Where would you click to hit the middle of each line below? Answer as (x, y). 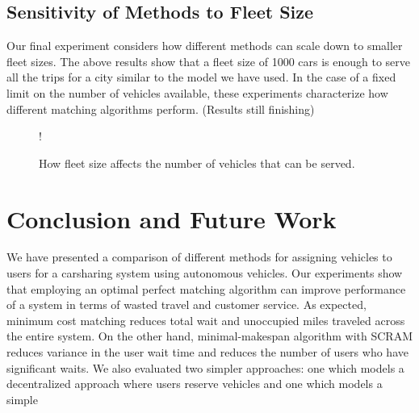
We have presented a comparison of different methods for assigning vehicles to (199, 257)
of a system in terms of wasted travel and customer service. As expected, (186, 305)
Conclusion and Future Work (172, 218)
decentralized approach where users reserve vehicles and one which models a (195, 384)
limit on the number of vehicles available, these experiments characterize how (197, 92)
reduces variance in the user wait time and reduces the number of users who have (207, 352)
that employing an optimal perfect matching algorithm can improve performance (206, 288)
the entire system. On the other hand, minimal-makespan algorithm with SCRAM (209, 336)
